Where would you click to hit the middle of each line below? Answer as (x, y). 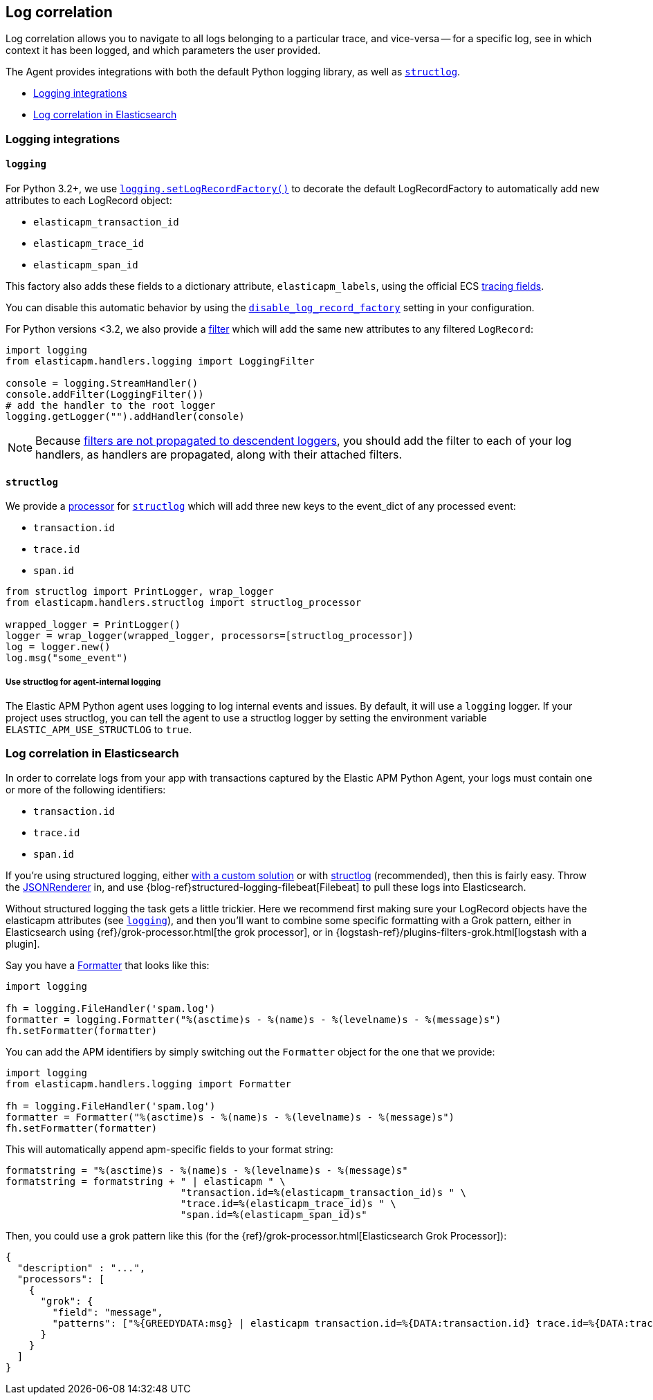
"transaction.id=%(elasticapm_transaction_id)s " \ (323, 1192)
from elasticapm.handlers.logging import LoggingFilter (160, 361)
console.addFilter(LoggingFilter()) (105, 395)
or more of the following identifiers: (86, 789)
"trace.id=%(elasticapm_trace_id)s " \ (288, 1203)
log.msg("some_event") (67, 658)
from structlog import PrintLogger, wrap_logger (140, 592)
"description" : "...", (81, 1268)
